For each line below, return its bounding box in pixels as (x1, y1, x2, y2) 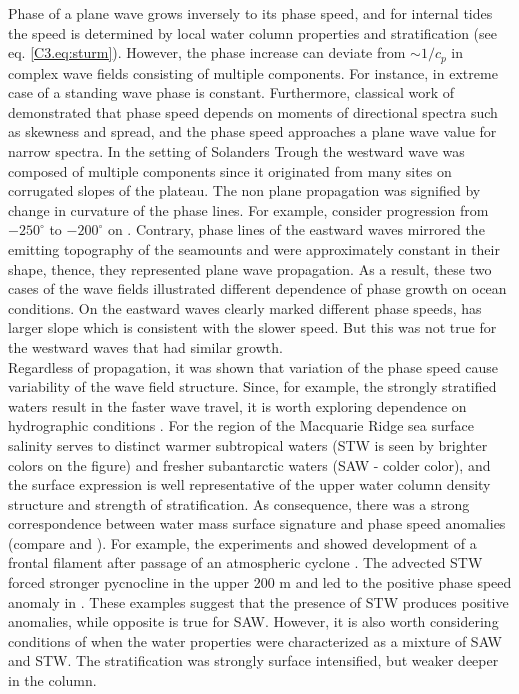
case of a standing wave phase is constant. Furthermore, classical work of (8, 82, 455, 103)
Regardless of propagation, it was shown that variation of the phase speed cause (8, 356, 499, 377)
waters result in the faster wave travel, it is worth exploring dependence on (8, 395, 467, 416)
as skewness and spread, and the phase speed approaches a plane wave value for (8, 121, 497, 142)
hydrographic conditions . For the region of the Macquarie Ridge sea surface (8, 415, 474, 436)
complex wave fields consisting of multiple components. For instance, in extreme (8, 62, 498, 83)
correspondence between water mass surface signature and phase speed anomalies (8, 513, 506, 534)
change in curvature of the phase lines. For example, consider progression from (8, 199, 489, 220)
